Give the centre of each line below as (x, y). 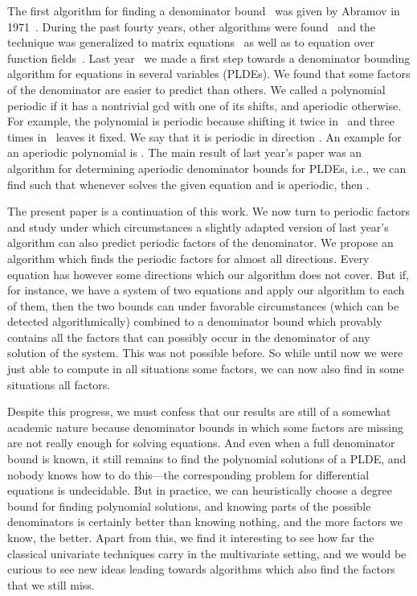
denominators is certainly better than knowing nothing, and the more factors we (205, 522)
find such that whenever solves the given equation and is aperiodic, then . (188, 184)
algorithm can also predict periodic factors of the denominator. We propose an (200, 243)
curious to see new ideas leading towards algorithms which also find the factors (201, 569)
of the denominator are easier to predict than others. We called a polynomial (196, 89)
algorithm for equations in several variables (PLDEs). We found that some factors (209, 74)
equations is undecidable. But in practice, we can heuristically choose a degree (200, 490)
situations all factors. (59, 384)
